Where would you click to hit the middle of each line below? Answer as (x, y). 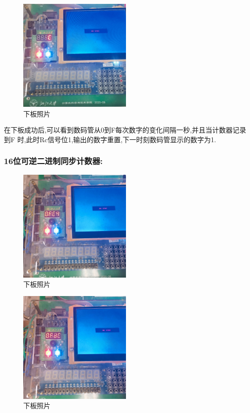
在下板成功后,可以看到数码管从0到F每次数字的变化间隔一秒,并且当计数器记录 (125, 130)
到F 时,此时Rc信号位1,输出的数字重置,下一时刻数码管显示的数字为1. (110, 139)
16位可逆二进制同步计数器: (53, 161)
